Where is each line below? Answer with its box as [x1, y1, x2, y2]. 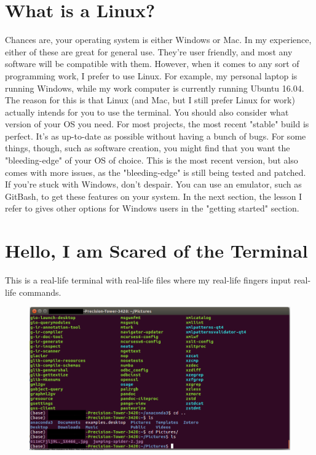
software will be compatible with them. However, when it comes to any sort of [5, 57, 299, 70]
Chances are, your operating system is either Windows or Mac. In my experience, [5, 33, 312, 46]
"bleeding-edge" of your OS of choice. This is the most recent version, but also [5, 154, 298, 167]
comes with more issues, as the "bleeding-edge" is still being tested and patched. [5, 165, 306, 178]
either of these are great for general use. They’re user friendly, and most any [5, 45, 293, 58]
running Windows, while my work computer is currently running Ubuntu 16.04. [5, 81, 304, 94]
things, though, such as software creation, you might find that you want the [5, 141, 290, 154]
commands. [18, 285, 61, 298]
